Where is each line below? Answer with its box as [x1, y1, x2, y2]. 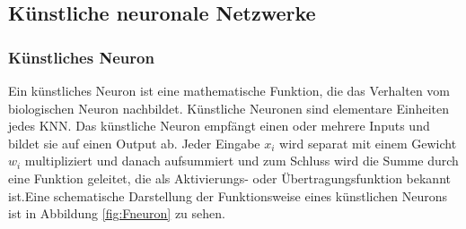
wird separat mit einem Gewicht [279, 133, 457, 152]
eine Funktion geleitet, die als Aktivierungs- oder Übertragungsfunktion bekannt [8, 168, 451, 187]
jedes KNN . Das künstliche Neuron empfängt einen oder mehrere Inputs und [8, 116, 430, 135]
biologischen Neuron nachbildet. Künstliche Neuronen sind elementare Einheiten [8, 98, 449, 117]
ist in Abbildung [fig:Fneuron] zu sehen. [8, 204, 225, 223]
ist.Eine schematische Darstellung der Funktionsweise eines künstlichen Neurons [8, 186, 448, 205]
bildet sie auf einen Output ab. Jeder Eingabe [8, 133, 260, 152]
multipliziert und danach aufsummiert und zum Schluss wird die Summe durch [24, 151, 459, 170]
